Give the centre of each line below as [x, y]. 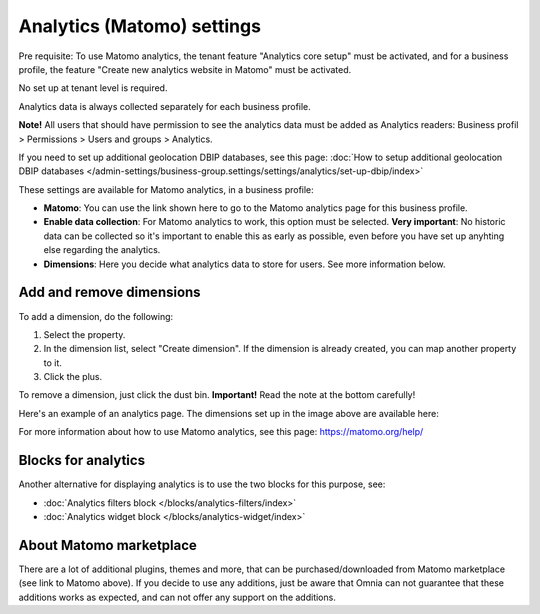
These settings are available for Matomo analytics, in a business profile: [166, 189]
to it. [52, 362]
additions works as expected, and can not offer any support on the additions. [177, 597]
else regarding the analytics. [102, 250]
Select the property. [84, 334]
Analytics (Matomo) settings [140, 26]
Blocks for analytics [81, 460]
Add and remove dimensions [109, 292]
